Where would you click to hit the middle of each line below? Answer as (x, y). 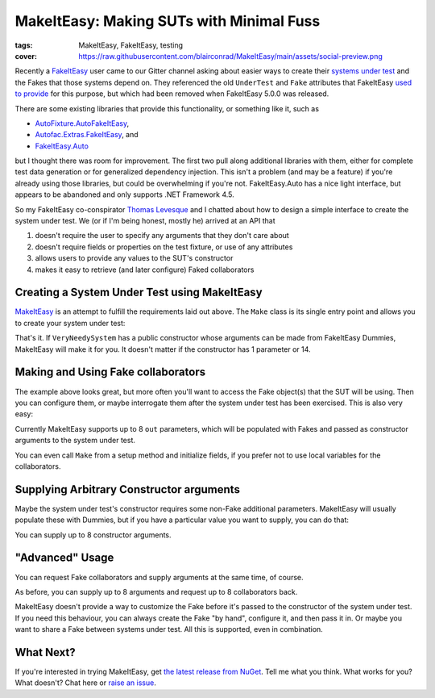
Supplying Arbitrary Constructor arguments (128, 489)
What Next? (45, 652)
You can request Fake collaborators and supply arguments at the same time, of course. (159, 577)
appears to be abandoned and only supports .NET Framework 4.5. (125, 194)
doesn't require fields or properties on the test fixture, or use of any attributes (164, 247)
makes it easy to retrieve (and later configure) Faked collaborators (145, 270)
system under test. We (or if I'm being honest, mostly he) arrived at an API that (145, 221)
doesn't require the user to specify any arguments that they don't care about (162, 236)
